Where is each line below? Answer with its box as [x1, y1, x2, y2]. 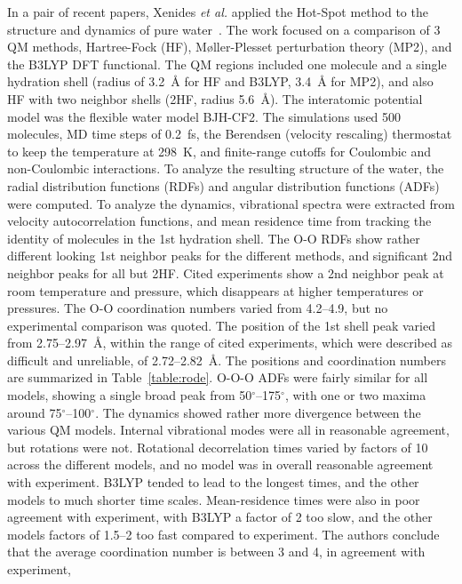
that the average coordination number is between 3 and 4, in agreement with [7, 542, 426, 561]
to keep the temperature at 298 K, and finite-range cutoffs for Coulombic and [7, 141, 432, 160]
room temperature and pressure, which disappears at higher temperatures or [7, 281, 424, 300]
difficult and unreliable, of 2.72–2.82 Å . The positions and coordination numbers [7, 350, 446, 369]
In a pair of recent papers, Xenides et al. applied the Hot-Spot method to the [7, 3, 428, 20]
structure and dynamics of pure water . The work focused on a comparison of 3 [7, 20, 441, 38]
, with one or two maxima [284, 386, 426, 404]
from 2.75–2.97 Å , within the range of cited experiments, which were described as [7, 333, 452, 352]
